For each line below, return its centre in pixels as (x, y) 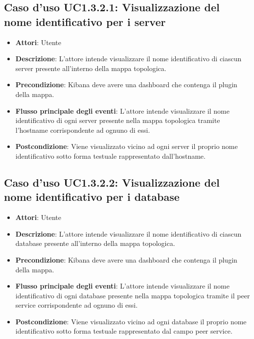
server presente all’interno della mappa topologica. (91, 68)
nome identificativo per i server (85, 21)
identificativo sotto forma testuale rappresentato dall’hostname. (110, 156)
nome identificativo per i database (92, 197)
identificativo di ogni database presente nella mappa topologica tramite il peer (133, 295)
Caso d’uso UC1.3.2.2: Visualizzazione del (112, 182)
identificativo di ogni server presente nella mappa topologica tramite (118, 120)
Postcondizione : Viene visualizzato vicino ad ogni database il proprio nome (131, 321)
